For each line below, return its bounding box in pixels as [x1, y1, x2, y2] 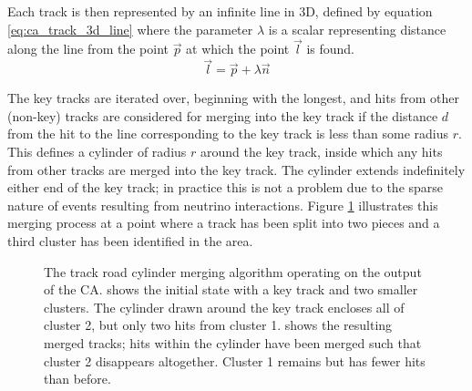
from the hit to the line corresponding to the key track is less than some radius [7, 124, 449, 143]
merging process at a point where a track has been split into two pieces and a [7, 213, 440, 232]
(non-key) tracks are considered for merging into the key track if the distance [7, 106, 438, 125]
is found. [306, 39, 354, 58]
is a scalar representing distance [268, 19, 446, 38]
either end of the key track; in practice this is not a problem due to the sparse [7, 178, 444, 197]
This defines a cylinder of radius [7, 142, 187, 160]
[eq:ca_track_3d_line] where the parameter [7, 19, 253, 38]
